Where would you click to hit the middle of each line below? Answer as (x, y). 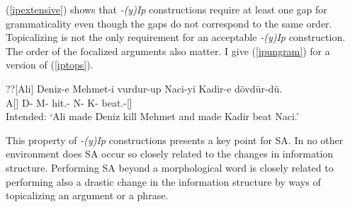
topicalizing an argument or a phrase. (87, 195)
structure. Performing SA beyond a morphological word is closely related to (170, 167)
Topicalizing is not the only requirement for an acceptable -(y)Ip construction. (176, 37)
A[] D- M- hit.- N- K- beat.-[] (69, 102)
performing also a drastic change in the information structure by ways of (163, 181)
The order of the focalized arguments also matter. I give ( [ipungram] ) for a (168, 51)
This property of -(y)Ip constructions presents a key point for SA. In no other (175, 140)
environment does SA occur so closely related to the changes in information (170, 154)
